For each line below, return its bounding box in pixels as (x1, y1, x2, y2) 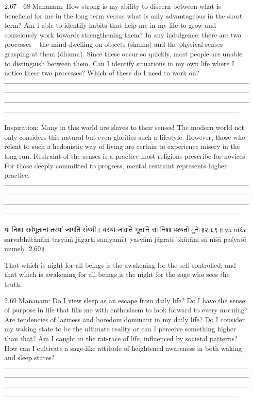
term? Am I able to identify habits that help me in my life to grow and (4, 20, 216, 30)
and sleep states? (4, 352, 55, 363)
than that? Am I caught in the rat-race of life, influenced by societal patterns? (4, 333, 238, 343)
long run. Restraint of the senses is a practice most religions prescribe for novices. (4, 150, 247, 161)
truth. (4, 279, 22, 289)
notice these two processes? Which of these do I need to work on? (4, 68, 200, 78)
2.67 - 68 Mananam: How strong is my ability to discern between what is (4, 1, 221, 11)
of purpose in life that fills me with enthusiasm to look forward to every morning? (4, 305, 248, 315)
